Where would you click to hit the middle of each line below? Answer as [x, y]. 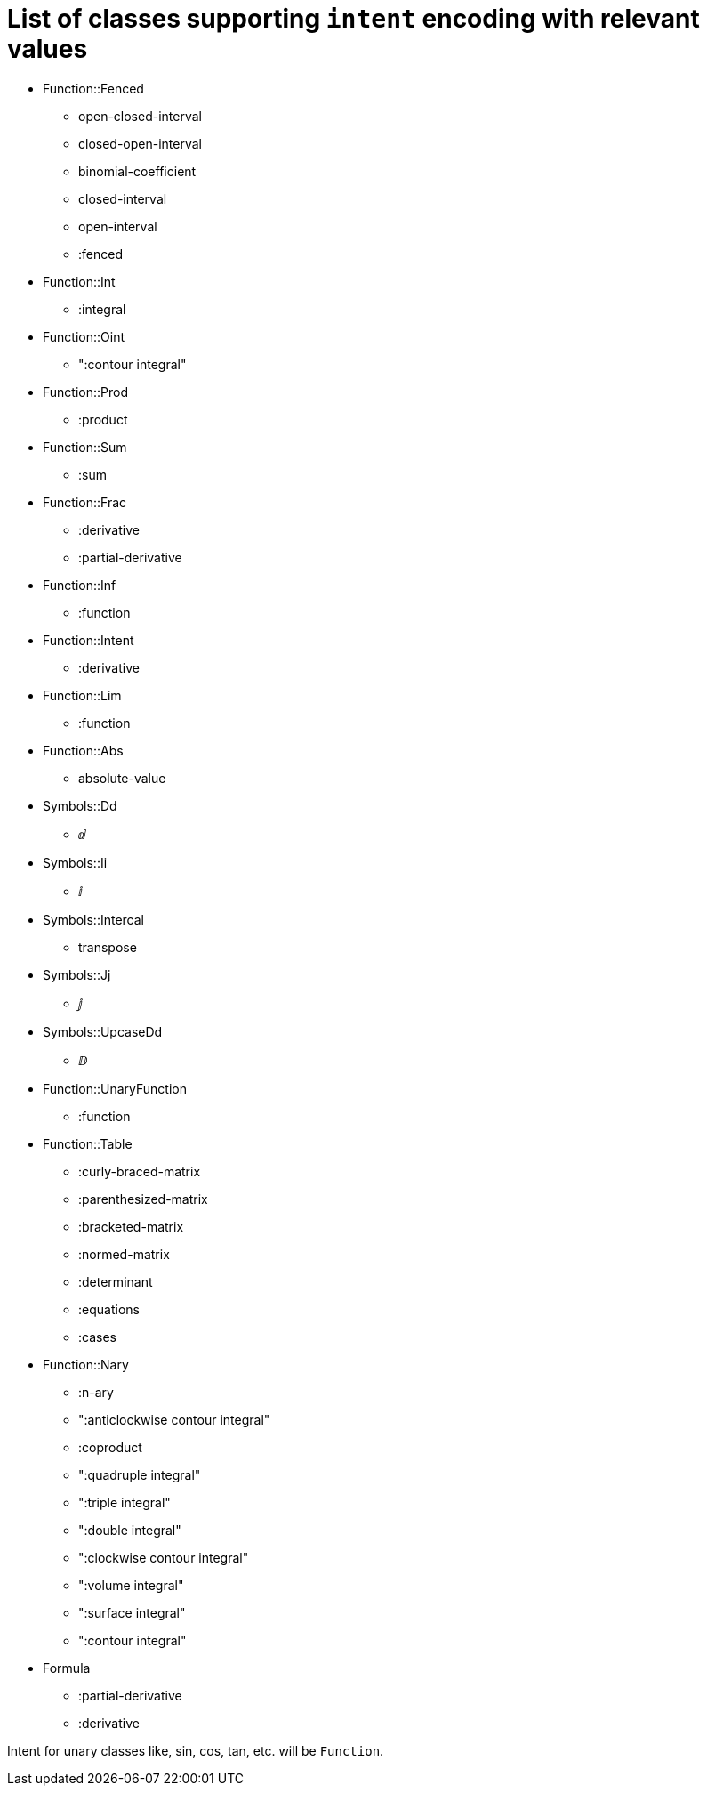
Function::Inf [80, 585]
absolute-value [122, 778]
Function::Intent [88, 640]
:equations [109, 1309]
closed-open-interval [140, 143]
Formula [67, 1668]
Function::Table [88, 1143]
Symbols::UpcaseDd [103, 1031]
